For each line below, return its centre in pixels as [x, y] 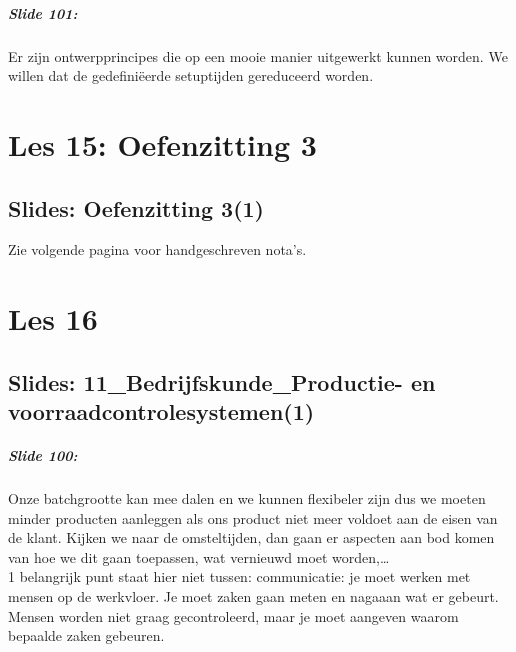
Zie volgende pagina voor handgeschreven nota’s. [157, 249]
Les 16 [53, 318]
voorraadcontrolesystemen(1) [161, 411]
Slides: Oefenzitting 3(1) [136, 207]
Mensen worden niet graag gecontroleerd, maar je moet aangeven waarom [233, 615]
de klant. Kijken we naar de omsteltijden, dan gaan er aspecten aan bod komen [251, 537]
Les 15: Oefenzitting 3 [162, 143]
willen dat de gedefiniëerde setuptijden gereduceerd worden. [191, 75]
